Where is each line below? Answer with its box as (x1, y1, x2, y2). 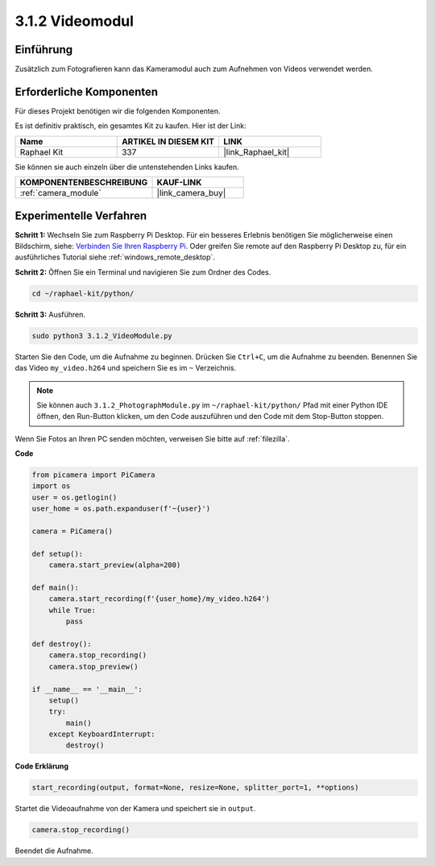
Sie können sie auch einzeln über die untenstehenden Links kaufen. (14, 162, 239, 172)
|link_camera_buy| (156, 188, 226, 199)
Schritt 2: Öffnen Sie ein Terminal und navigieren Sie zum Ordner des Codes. (14, 267, 271, 277)
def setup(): (31, 549, 84, 558)
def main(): (31, 583, 80, 592)
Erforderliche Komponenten (14, 85, 159, 98)
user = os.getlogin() (31, 492, 118, 502)
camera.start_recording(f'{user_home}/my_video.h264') (48, 595, 270, 603)
